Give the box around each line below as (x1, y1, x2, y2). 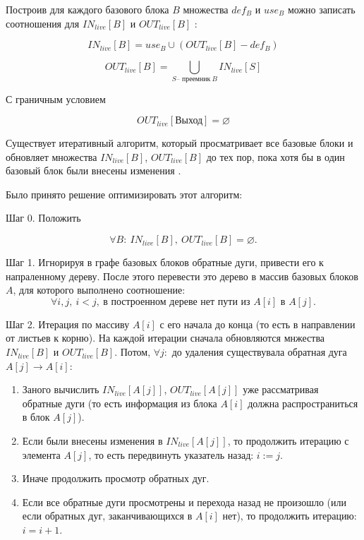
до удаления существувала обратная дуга (171, 344, 347, 359)
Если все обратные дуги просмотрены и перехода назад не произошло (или (22, 494, 347, 509)
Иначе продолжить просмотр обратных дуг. (22, 471, 210, 486)
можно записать (287, 2, 356, 16)
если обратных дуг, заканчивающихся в (22, 508, 193, 523)
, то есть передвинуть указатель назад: (88, 447, 254, 462)
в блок (22, 409, 50, 424)
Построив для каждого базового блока (6, 2, 169, 16)
